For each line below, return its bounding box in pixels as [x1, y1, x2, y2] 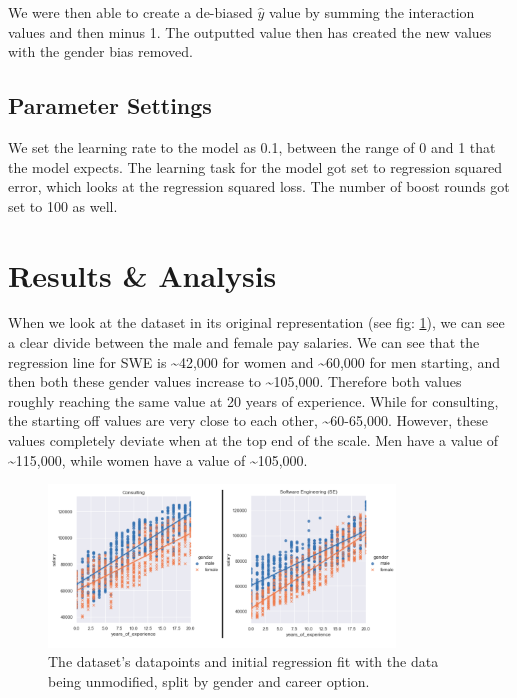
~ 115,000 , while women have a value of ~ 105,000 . [8, 449, 308, 470]
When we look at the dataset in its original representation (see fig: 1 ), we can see [8, 312, 505, 333]
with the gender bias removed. [8, 41, 193, 62]
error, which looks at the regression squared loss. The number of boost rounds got [8, 176, 510, 197]
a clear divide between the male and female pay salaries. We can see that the [8, 332, 480, 353]
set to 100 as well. [8, 195, 118, 216]
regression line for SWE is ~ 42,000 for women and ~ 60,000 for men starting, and [8, 351, 500, 372]
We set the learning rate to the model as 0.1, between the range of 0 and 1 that [8, 136, 496, 157]
